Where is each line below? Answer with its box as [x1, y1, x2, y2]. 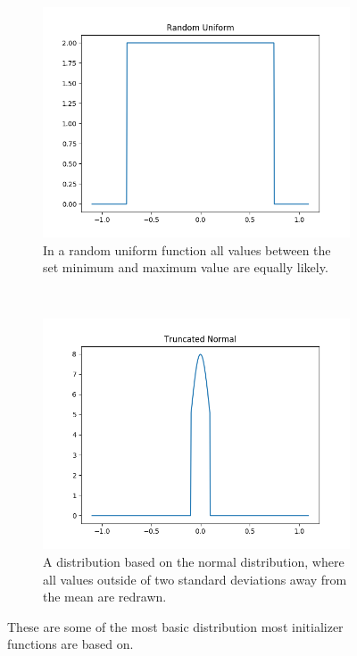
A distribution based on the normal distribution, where [43, 552, 345, 570]
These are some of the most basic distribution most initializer [7, 617, 344, 635]
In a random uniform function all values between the [43, 240, 331, 259]
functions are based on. [7, 635, 134, 653]
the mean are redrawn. [43, 587, 167, 606]
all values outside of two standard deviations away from [43, 569, 347, 588]
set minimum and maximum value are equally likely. [43, 258, 328, 277]
